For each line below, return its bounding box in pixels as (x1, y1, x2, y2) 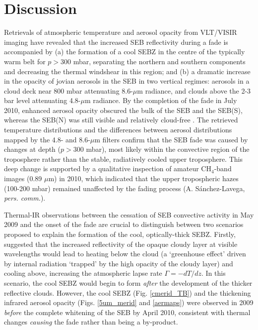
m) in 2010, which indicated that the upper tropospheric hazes (48, 173, 239, 184)
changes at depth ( (4, 144, 61, 154)
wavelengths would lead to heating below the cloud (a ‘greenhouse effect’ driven (4, 248, 246, 259)
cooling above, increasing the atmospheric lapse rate (4, 268, 162, 278)
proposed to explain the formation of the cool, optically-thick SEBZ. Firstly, (4, 229, 236, 239)
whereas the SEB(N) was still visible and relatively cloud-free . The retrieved (4, 114, 238, 125)
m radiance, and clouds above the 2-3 (137, 85, 251, 96)
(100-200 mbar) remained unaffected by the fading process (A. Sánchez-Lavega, (4, 183, 245, 193)
